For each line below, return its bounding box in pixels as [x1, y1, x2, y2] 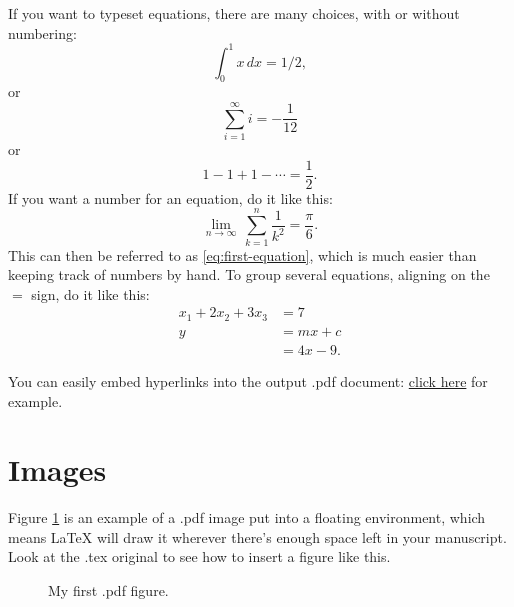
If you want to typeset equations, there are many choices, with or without [8, 3, 460, 23]
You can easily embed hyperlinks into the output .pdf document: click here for [8, 370, 488, 391]
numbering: [8, 22, 77, 43]
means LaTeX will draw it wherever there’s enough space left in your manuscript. [8, 526, 507, 547]
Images [8, 449, 107, 490]
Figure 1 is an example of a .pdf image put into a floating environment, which [8, 507, 486, 528]
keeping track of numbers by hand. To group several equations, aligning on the [8, 264, 490, 285]
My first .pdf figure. [48, 580, 169, 600]
